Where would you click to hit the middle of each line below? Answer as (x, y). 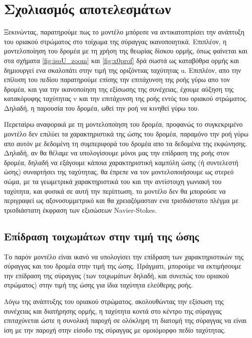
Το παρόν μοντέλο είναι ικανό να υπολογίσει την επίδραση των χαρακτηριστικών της (124, 256)
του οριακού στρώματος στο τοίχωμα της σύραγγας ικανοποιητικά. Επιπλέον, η (115, 41)
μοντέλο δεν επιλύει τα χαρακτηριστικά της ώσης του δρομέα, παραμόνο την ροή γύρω (126, 134)
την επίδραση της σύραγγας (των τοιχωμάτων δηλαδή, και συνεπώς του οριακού (117, 275)
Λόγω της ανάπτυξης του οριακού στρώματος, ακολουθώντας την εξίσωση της (114, 301)
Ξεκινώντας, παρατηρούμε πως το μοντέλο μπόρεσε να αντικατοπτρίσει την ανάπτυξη (124, 32)
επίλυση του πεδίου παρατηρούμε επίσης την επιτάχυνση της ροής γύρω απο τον (117, 79)
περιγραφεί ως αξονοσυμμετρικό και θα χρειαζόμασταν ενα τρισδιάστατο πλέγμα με (121, 200)
